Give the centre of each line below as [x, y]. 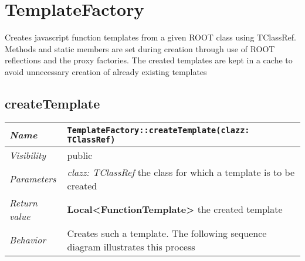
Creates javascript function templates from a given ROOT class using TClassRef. [150, 37]
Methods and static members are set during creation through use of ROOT [140, 48]
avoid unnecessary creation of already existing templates [106, 71]
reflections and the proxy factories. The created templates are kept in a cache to [149, 60]
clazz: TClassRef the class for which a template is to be [181, 172]
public [80, 155]
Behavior [28, 240]
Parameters [33, 179]
